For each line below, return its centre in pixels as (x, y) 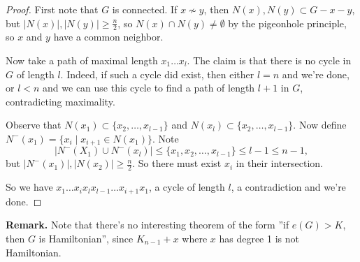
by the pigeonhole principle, (287, 23)
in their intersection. (279, 163)
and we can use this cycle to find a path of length (149, 88)
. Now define (320, 125)
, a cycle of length (187, 187)
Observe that (34, 125)
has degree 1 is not (259, 238)
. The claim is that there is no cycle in (269, 60)
